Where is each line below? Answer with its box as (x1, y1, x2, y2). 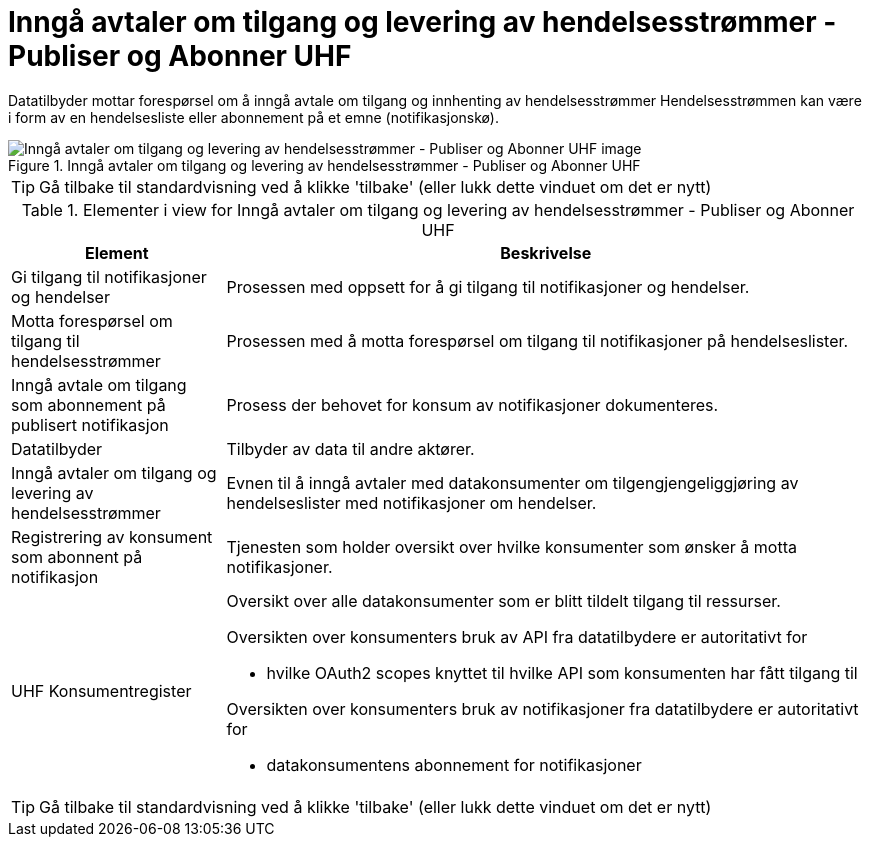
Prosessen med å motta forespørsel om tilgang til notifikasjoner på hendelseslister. (226, 330, 849, 351)
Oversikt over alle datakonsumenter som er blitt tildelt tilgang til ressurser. (226, 590, 781, 611)
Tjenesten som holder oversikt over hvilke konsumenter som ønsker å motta (226, 536, 797, 557)
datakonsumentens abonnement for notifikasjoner (266, 754, 642, 775)
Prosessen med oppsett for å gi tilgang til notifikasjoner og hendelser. (226, 276, 750, 297)
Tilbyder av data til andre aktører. (226, 438, 475, 459)
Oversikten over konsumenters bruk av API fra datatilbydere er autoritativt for (226, 626, 808, 647)
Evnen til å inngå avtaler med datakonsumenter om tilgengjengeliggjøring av (226, 472, 799, 493)
